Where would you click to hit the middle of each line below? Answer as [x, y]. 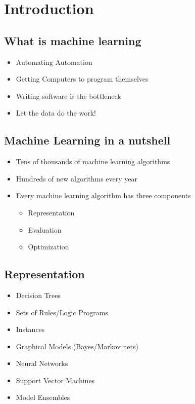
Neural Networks [42, 363]
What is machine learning [73, 40]
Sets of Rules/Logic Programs [62, 312]
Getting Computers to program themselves [82, 79]
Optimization [48, 247]
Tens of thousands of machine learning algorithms [93, 161]
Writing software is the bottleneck [68, 96]
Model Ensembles [43, 397]
